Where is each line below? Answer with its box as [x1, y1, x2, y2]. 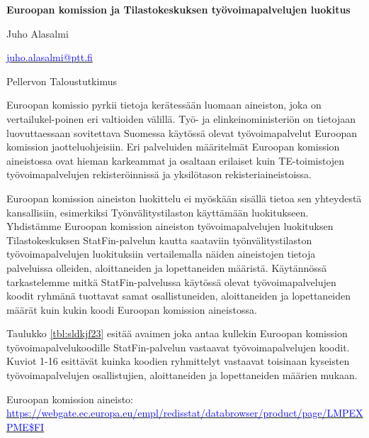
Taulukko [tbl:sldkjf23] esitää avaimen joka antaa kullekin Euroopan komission [6, 326, 348, 341]
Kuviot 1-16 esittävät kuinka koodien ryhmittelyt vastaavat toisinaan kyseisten [6, 354, 350, 368]
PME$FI [6, 419, 45, 434]
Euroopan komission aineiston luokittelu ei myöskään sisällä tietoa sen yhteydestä [6, 190, 362, 205]
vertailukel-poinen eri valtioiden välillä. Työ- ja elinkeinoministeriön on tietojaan [6, 111, 356, 126]
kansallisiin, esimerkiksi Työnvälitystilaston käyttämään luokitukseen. [6, 204, 309, 219]
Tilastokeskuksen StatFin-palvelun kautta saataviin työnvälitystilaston [6, 232, 312, 247]
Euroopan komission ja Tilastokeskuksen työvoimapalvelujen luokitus [6, 2, 351, 16]
